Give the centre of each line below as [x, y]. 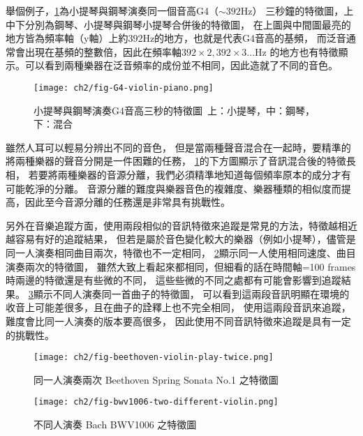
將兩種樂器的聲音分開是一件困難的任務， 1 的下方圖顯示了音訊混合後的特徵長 [181, 161]
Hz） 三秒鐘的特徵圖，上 [297, 10]
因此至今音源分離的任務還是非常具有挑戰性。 [127, 202]
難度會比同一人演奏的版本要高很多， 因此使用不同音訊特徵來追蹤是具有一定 [178, 321]
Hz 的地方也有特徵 [297, 51]
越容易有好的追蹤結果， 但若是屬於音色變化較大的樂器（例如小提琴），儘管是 [181, 239]
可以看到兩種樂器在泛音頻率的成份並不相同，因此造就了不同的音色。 [181, 65]
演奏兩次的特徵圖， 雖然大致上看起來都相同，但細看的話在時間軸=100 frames [181, 266]
